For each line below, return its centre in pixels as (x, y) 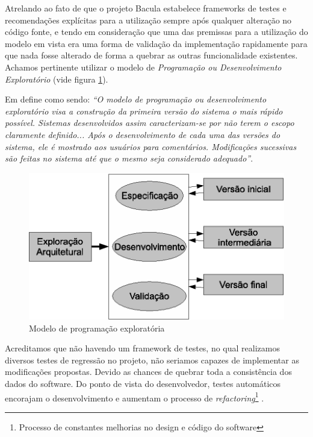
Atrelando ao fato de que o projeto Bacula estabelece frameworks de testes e (146, 8)
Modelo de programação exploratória (97, 328)
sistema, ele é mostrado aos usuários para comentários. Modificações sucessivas (151, 146)
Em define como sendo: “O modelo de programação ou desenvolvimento (136, 99)
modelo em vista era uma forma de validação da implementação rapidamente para (156, 43)
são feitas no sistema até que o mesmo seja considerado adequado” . (129, 158)
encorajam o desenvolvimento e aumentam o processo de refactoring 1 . (135, 397)
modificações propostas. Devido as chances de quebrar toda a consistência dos (148, 372)
